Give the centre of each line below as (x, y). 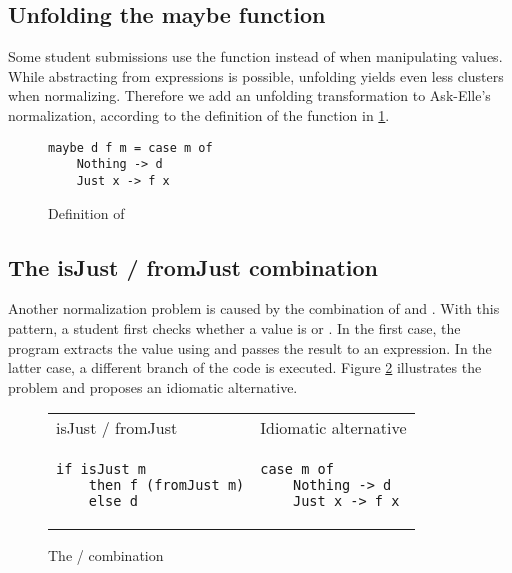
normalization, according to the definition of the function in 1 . (199, 114)
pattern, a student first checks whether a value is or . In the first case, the (234, 327)
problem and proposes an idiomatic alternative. (153, 386)
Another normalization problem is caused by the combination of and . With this (254, 308)
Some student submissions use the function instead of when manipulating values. (255, 56)
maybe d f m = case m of (130, 147)
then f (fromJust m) (166, 485)
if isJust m (101, 469)
